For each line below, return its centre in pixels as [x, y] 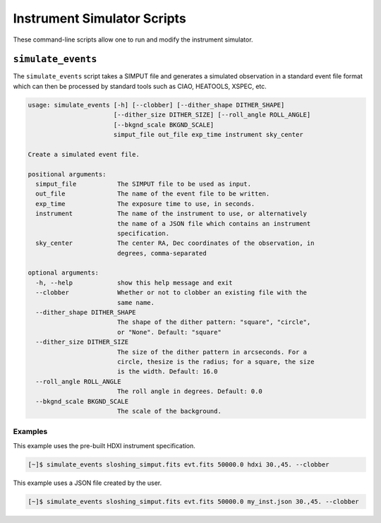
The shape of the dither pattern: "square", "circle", [214, 322]
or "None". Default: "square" [169, 332]
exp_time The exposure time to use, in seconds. [145, 204]
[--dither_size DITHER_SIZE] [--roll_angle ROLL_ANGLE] [212, 115]
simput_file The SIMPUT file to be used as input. [144, 184]
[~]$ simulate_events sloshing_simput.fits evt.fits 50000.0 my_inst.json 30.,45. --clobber [193, 501]
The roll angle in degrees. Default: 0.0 [189, 391]
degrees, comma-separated [162, 253]
